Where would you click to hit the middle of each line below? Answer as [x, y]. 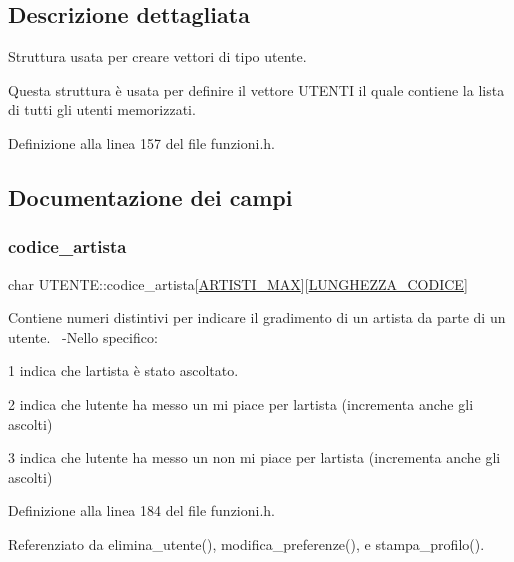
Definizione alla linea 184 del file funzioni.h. [142, 510]
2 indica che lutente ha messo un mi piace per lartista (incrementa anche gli [241, 403]
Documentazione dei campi [150, 196]
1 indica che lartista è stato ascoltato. [123, 370]
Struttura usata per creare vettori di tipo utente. [157, 56]
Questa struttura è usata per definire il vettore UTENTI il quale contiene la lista [256, 89]
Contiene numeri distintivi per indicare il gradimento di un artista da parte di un [257, 317]
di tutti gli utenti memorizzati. [102, 109]
